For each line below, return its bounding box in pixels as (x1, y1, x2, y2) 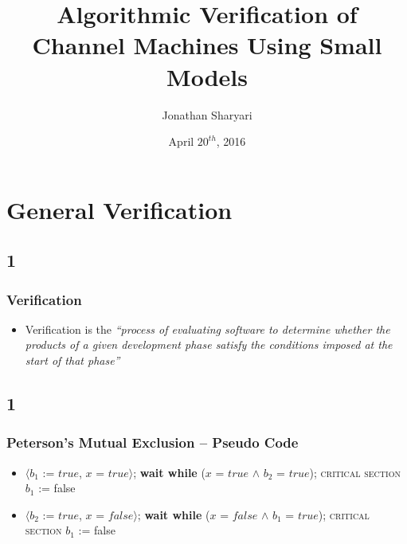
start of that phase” (25, 352, 120, 369)
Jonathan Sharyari (162, 106, 252, 123)
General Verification (6, 193, 233, 225)
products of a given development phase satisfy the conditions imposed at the (25, 336, 393, 353)
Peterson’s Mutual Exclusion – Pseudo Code (6, 432, 299, 452)
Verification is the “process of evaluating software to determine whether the (25, 320, 390, 337)
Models (166, 60, 248, 92)
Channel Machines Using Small (32, 29, 382, 61)
